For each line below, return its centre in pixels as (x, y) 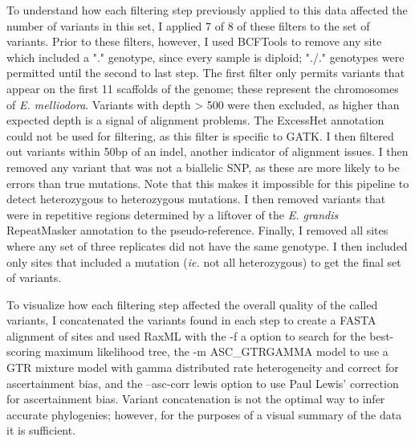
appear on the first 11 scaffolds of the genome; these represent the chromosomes (203, 88)
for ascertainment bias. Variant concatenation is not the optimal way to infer (196, 399)
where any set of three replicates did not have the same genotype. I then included (207, 245)
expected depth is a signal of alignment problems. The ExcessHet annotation (195, 120)
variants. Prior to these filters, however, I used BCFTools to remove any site (194, 41)
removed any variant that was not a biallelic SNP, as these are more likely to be (203, 167)
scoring (24, 351)
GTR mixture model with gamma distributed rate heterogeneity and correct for (203, 367)
